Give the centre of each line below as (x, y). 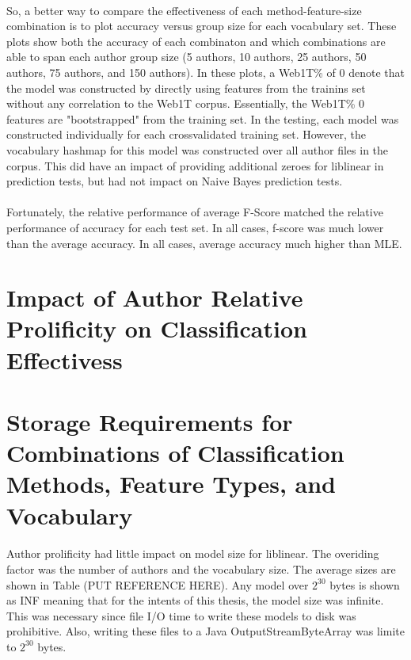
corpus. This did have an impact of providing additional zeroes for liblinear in (195, 165)
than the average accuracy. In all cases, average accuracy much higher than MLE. (204, 243)
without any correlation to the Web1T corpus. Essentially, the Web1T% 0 (186, 103)
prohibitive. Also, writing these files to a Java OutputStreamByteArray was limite (205, 631)
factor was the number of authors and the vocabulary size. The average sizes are (201, 568)
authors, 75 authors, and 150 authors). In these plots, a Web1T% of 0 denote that (205, 72)
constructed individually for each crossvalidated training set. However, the (186, 134)
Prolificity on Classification (157, 328)
